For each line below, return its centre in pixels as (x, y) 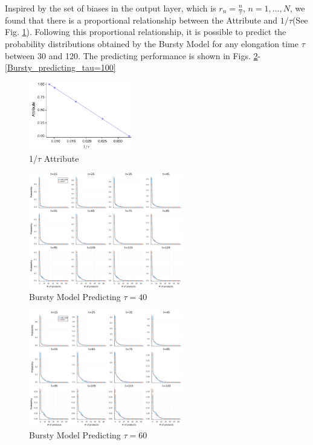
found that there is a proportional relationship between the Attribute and (141, 20)
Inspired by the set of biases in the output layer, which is (111, 8)
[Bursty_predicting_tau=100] (60, 67)
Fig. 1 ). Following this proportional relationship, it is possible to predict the (146, 32)
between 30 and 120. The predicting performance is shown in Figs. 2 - (133, 55)
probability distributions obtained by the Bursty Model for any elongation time (152, 44)
